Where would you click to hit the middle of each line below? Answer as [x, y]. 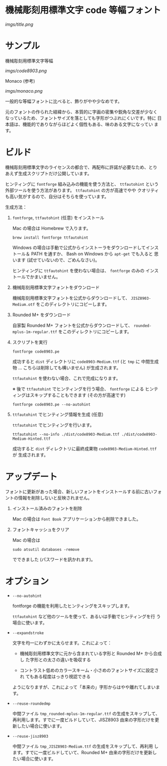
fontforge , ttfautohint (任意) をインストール [58, 218]
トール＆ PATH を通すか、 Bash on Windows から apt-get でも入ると [83, 254]
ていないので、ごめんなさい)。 [68, 260]
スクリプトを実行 [30, 342]
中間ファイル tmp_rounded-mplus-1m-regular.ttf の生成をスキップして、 [86, 713]
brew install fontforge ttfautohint [50, 238]
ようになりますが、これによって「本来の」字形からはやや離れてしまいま [86, 687]
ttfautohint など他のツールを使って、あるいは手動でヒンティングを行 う [86, 616]
